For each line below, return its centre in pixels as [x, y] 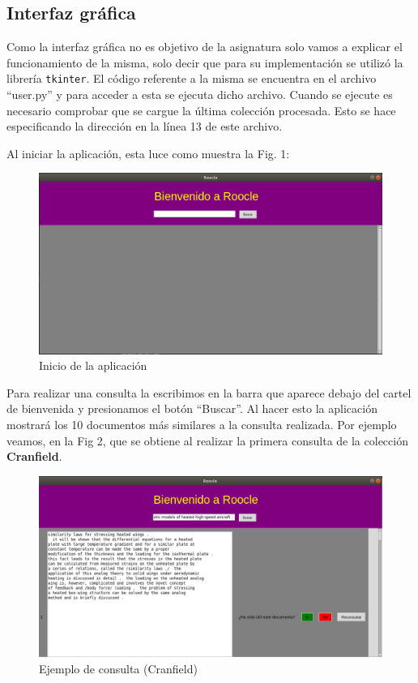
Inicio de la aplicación [93, 365]
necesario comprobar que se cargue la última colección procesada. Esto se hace [201, 110]
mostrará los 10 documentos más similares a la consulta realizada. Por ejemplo [202, 424]
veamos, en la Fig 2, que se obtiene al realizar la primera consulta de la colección [207, 440]
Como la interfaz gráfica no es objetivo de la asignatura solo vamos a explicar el [205, 47]
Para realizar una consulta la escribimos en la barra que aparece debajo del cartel [209, 392]
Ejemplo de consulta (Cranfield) [118, 668]
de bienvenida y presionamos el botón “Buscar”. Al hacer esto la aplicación [192, 408]
